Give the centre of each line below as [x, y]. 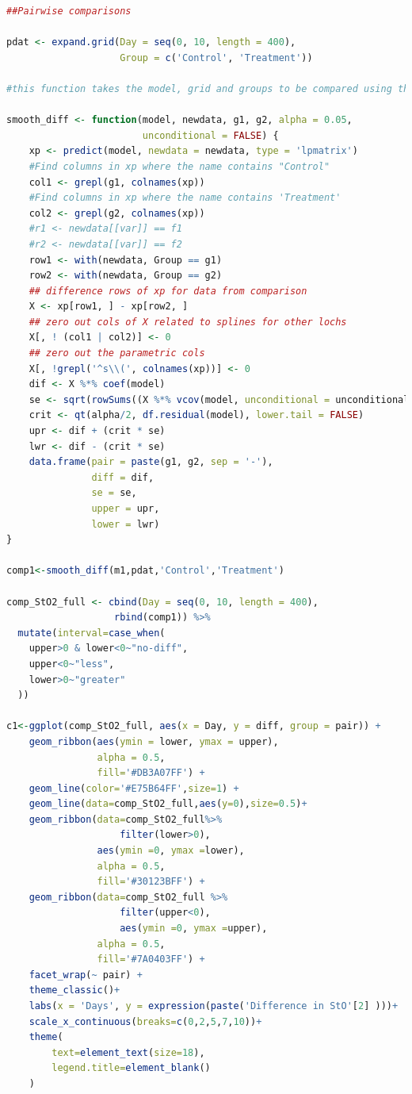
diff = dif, [123, 477]
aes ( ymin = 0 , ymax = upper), [194, 929]
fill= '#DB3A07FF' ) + [151, 773]
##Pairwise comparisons [69, 11]
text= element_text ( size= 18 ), [128, 1052]
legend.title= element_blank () [131, 1068]
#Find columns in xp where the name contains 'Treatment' [185, 198]
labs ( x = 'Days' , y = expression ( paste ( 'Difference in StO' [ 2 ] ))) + [214, 1006]
